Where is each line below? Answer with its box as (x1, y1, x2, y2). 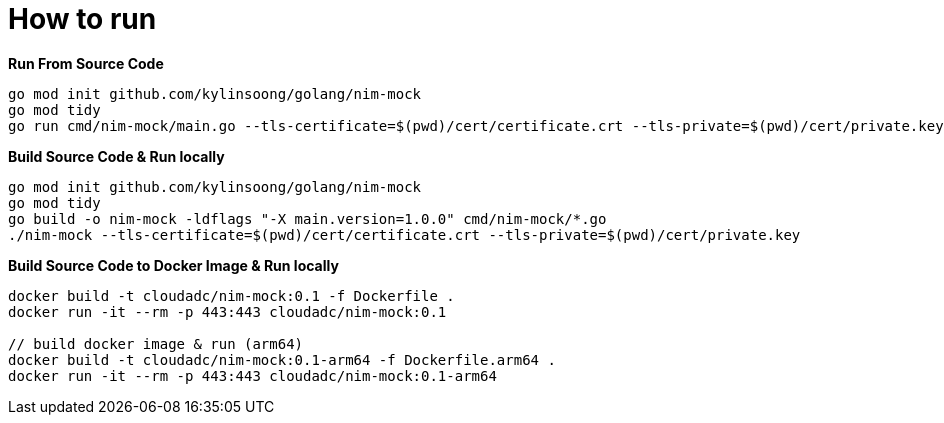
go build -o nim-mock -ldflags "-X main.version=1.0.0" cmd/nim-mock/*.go (8, 210, 607, 227)
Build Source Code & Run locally (8, 147, 225, 165)
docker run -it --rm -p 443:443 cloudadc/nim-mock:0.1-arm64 (8, 367, 497, 384)
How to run (8, 2, 157, 36)
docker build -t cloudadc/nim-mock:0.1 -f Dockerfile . (8, 287, 455, 304)
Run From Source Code (8, 54, 164, 72)
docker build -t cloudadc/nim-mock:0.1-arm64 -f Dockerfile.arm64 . (8, 351, 556, 368)
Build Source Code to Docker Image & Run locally (8, 256, 339, 274)
